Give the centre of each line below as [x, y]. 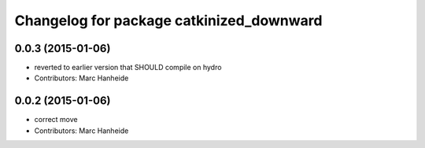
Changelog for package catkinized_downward [168, 20]
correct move [56, 120]
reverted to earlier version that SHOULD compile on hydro [128, 68]
